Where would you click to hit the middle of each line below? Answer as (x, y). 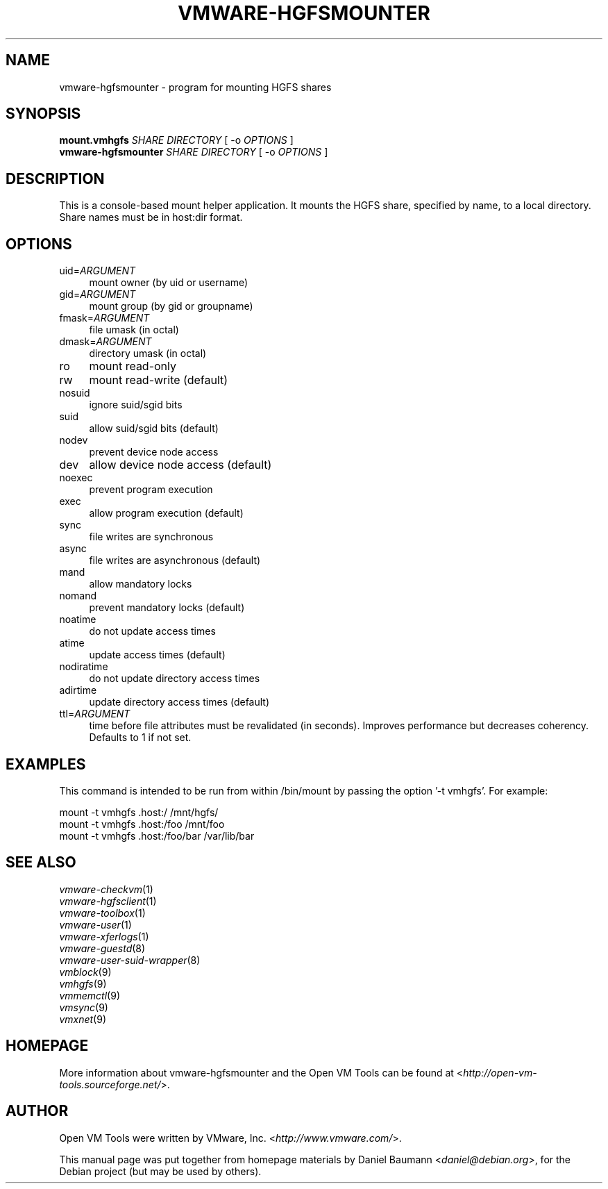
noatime (78, 620)
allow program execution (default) (166, 513)
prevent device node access (154, 452)
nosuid (75, 393)
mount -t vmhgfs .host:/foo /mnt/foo (142, 824)
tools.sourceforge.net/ (110, 1084)
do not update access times (152, 631)
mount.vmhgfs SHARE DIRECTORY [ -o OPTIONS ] (176, 140)
